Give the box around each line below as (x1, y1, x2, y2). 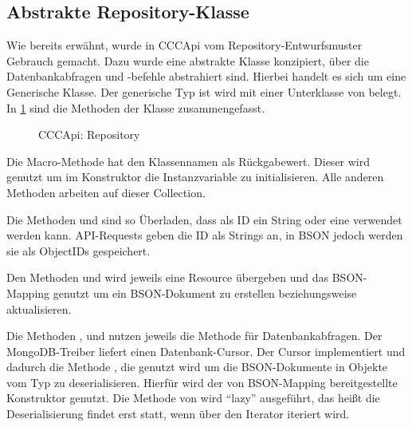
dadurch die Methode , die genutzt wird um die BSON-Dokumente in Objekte (6, 358, 388, 375)
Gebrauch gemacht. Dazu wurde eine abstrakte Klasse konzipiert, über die (6, 52, 369, 69)
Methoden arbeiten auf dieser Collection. (6, 184, 206, 200)
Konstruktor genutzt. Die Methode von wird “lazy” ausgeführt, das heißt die (6, 389, 380, 406)
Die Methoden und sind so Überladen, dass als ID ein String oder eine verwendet (6, 211, 402, 227)
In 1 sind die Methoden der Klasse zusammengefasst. (6, 99, 265, 116)
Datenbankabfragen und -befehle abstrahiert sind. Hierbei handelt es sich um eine (6, 68, 406, 85)
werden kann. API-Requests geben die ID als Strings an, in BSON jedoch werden (6, 227, 403, 243)
